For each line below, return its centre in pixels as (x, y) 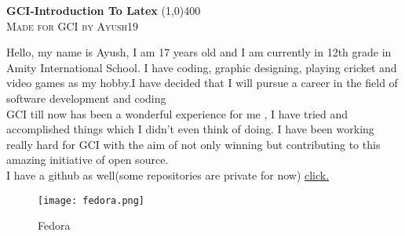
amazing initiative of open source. (88, 160)
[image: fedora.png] (91, 200)
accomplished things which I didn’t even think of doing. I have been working (190, 129)
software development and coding (86, 98)
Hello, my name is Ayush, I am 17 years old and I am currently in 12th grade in (199, 52)
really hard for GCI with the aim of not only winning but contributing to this (193, 144)
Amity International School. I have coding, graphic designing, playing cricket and (202, 67)
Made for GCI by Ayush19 (73, 25)
